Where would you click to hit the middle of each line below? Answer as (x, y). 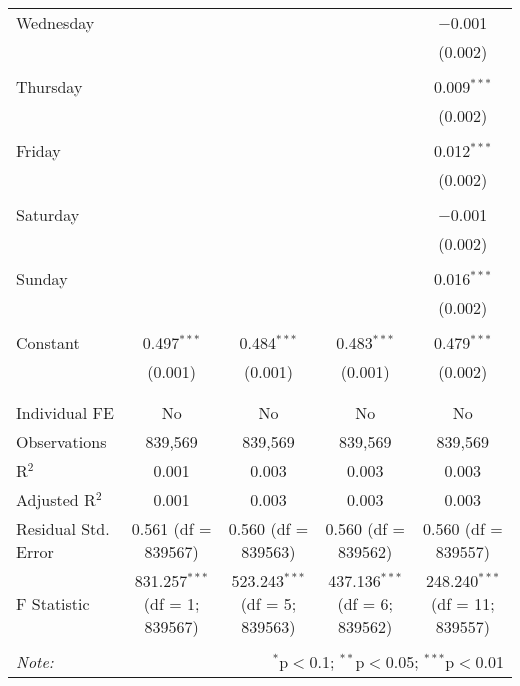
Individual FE (65, 412)
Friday (38, 150)
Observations (61, 441)
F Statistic (53, 603)
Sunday (42, 278)
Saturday (48, 214)
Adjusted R (56, 499)
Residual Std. (63, 528)
